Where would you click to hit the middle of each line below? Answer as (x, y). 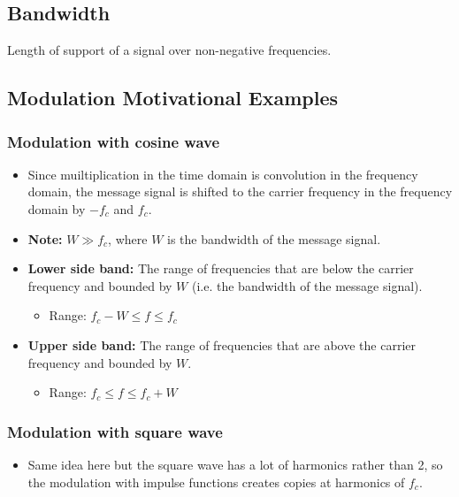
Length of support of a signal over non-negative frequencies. (169, 50)
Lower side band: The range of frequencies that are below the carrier (221, 268)
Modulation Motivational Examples (173, 98)
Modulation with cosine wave (114, 141)
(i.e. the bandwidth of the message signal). (307, 285)
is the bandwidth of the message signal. (274, 238)
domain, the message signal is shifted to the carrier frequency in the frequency (240, 191)
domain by (57, 208)
